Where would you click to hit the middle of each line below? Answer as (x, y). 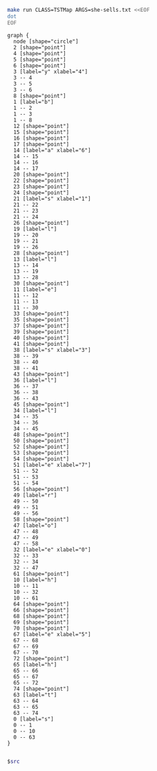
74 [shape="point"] (41, 689)
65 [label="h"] (35, 665)
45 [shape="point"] (41, 405)
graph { (18, 35)
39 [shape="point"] (41, 332)
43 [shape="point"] (41, 374)
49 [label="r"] (35, 495)
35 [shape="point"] (41, 319)
